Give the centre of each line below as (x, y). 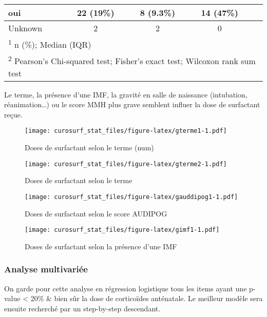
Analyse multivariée (46, 269)
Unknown (25, 28)
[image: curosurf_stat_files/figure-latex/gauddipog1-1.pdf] (131, 197)
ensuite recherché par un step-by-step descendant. (82, 308)
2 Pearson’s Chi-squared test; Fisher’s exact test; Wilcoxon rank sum (132, 60)
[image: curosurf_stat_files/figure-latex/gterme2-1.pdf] (126, 164)
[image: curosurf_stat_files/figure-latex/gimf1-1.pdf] (122, 230)
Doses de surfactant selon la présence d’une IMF (101, 246)
